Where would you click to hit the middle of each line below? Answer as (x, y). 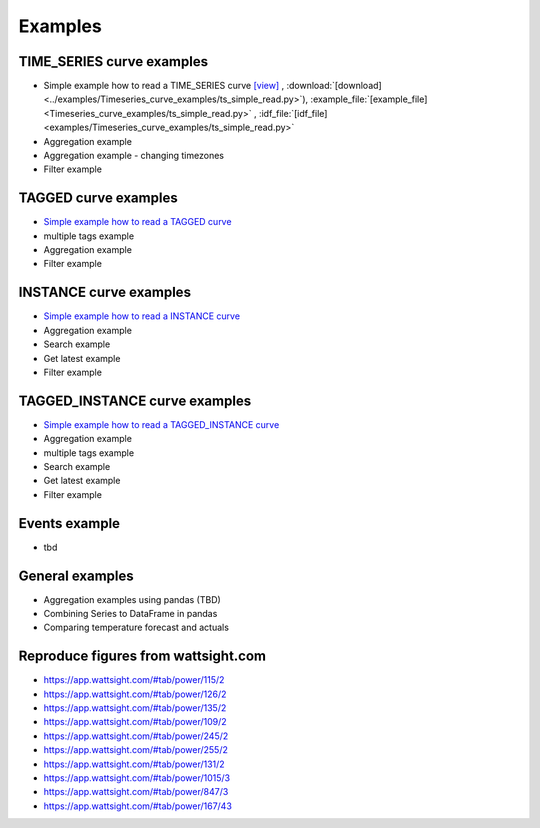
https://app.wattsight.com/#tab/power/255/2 (136, 750)
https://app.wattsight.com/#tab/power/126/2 (135, 694)
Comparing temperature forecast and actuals (136, 627)
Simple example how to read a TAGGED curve (137, 222)
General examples (76, 575)
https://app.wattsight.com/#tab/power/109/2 (135, 722)
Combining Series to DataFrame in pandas (130, 614)
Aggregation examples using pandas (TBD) (132, 599)
